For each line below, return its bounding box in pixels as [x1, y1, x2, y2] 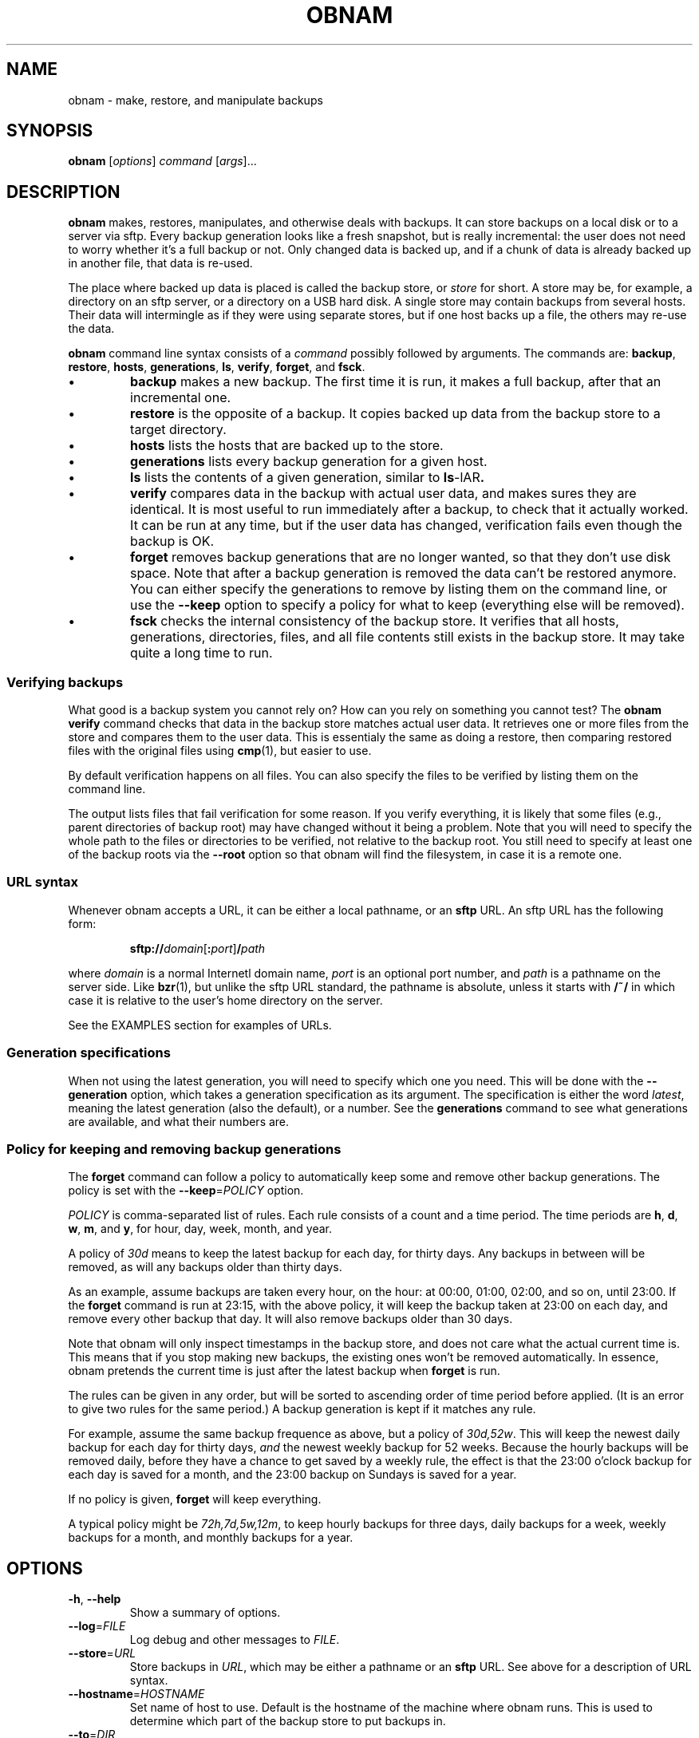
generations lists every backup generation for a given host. [130, 453, 488, 470]
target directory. [130, 421, 227, 438]
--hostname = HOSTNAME [68, 1687, 205, 1701]
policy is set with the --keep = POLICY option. [68, 1183, 304, 1198]
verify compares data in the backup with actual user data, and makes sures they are [130, 485, 637, 502]
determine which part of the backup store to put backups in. [129, 1714, 446, 1728]
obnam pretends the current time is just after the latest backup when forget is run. [68, 1364, 500, 1378]
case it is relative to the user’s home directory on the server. [68, 993, 383, 1007]
